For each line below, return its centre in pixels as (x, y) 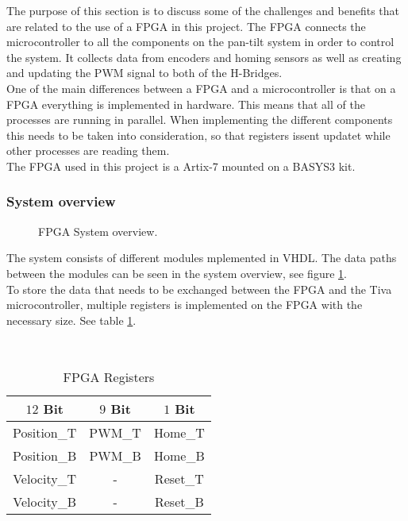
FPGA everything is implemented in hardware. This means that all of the (186, 104)
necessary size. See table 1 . (71, 320)
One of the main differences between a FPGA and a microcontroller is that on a (201, 88)
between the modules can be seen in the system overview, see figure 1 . (177, 273)
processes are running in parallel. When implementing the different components (200, 120)
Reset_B (179, 501)
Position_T (45, 432)
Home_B (179, 455)
